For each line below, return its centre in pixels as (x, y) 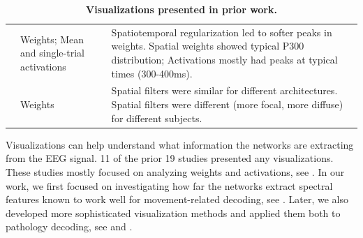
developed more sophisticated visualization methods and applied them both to (173, 213)
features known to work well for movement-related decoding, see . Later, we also (177, 199)
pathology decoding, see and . (69, 226)
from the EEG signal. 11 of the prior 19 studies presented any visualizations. (170, 158)
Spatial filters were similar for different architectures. (224, 90)
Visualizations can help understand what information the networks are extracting (180, 144)
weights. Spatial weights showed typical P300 (208, 46)
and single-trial (52, 53)
